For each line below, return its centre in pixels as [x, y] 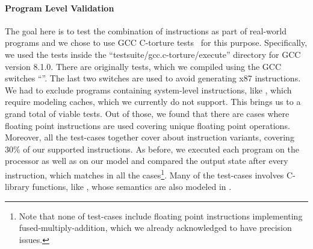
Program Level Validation [60, 8]
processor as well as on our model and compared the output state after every [147, 161]
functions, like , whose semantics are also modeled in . [132, 187]
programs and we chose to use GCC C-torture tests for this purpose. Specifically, [156, 43]
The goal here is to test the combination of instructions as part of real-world [146, 30]
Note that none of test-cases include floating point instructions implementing [161, 216]
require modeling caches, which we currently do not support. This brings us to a [153, 102]
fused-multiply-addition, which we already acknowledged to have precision [155, 228]
